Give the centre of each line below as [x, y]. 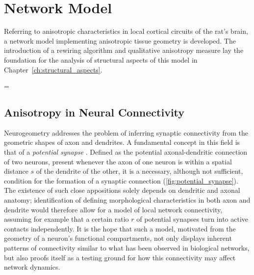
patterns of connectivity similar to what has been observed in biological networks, [127, 248]
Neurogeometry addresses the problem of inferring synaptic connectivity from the [126, 132]
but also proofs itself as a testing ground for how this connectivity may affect [120, 257]
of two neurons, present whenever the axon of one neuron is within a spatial [118, 161]
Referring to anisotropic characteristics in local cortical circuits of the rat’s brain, [126, 31]
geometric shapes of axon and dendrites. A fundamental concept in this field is [122, 142]
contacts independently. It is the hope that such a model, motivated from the [120, 228]
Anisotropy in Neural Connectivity [94, 112]
